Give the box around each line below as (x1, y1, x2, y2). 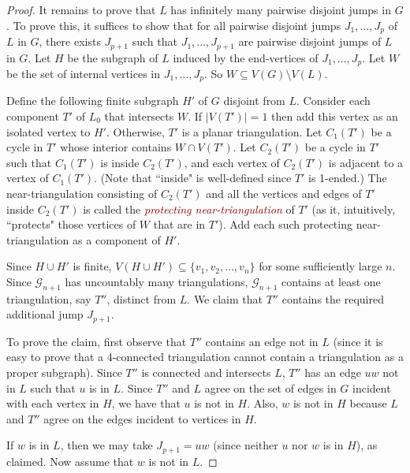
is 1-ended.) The (308, 169, 387, 186)
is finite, (73, 258, 112, 274)
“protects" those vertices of (6, 216, 136, 233)
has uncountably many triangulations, (65, 273, 248, 289)
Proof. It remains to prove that (6, 2, 156, 17)
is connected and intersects (141, 363, 271, 380)
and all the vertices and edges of (206, 184, 362, 201)
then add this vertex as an (271, 108, 398, 124)
